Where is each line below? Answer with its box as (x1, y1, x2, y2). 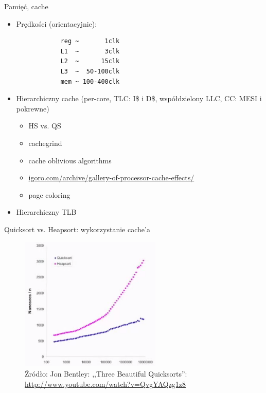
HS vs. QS (28, 120, 61, 131)
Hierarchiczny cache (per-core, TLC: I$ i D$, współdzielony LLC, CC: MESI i (16, 93, 262, 104)
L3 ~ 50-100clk (60, 67, 120, 75)
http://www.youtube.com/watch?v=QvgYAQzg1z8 (25, 378, 186, 389)
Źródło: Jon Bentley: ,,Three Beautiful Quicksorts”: (25, 368, 187, 379)
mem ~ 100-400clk (60, 78, 120, 85)
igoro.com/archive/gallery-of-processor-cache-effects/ (28, 172, 194, 183)
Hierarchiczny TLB (16, 207, 77, 217)
